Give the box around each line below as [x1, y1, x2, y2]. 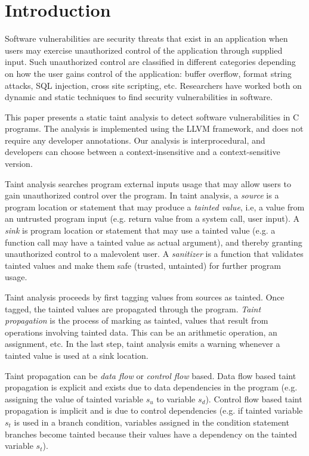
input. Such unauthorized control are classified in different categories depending [5, 55, 296, 68]
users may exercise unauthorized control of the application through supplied [5, 44, 283, 56]
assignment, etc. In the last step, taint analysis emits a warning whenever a [5, 337, 280, 350]
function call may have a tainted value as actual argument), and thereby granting [5, 235, 302, 248]
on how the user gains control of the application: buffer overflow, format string [5, 67, 292, 79]
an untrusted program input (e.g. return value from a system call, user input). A [5, 212, 300, 225]
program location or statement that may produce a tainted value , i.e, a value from [5, 200, 305, 213]
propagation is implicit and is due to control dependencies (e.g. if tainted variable [5, 404, 303, 417]
